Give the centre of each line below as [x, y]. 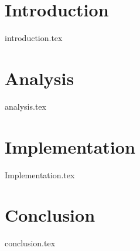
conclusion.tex [30, 243]
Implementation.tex [40, 174]
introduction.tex [34, 38]
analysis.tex [25, 106]
